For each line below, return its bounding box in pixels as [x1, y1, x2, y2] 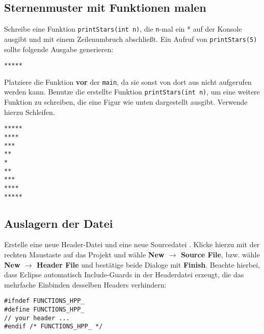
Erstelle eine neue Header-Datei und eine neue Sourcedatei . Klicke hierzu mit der [4, 239, 260, 250]
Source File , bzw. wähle [180, 249, 260, 259]
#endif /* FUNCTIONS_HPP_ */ [4, 323, 103, 330]
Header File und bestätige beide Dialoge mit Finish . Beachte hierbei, [37, 259, 260, 270]
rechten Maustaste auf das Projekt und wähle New [4, 249, 165, 259]
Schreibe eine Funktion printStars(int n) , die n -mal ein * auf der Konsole [4, 23, 242, 34]
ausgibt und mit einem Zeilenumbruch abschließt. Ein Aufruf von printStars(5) [4, 33, 257, 44]
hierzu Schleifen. [4, 106, 55, 117]
